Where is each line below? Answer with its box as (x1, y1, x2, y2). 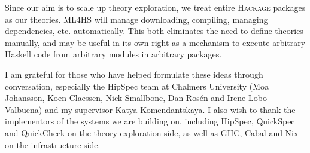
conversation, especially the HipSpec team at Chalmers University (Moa (5, 79, 269, 92)
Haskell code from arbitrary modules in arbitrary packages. (5, 48, 222, 60)
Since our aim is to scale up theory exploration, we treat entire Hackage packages (5, 1, 306, 13)
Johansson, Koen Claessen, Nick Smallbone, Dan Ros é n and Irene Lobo (5, 91, 267, 104)
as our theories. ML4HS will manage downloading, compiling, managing (5, 13, 268, 25)
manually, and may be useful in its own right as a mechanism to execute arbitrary (5, 36, 306, 48)
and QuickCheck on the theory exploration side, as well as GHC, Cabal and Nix (5, 126, 299, 139)
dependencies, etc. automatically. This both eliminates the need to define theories (5, 25, 303, 37)
